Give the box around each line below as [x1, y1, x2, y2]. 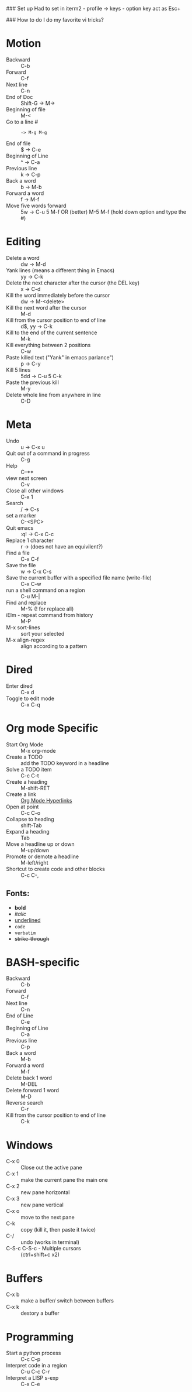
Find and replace [6, 599, 47, 606]
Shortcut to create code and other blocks [6, 865, 105, 872]
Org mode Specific [6, 721, 99, 735]
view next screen [6, 474, 48, 482]
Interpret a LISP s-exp [6, 1374, 59, 1381]
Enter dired [6, 682, 33, 690]
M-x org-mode [20, 747, 57, 754]
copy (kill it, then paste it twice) [20, 1226, 96, 1233]
